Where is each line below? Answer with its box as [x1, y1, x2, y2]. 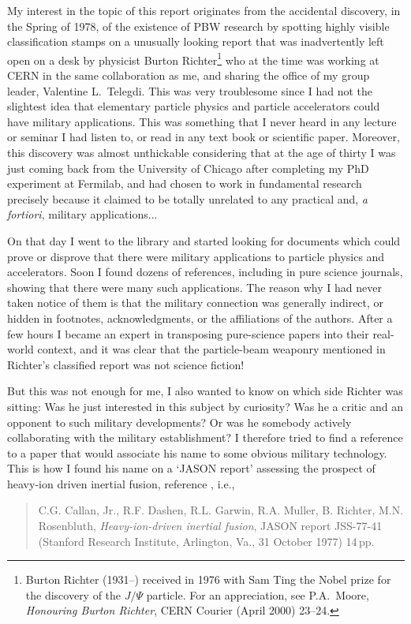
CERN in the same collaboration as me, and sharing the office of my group [7, 67, 370, 84]
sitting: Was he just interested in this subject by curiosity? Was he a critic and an [7, 398, 404, 414]
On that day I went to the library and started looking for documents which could [7, 232, 401, 248]
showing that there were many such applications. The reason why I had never [7, 278, 382, 295]
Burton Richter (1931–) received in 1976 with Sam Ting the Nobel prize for [25, 571, 391, 588]
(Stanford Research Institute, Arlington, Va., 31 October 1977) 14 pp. [38, 532, 375, 549]
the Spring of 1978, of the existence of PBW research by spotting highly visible [7, 17, 390, 34]
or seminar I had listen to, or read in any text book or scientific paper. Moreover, [7, 129, 400, 145]
